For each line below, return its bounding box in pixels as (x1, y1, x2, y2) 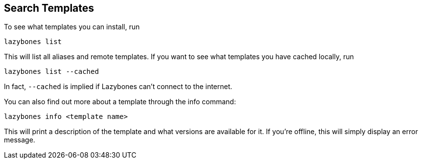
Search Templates (4, 2, 94, 14)
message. (4, 136, 35, 144)
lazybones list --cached (4, 68, 99, 76)
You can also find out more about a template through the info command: (4, 97, 236, 106)
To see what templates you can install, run (4, 23, 140, 31)
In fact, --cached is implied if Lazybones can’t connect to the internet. (4, 82, 233, 91)
